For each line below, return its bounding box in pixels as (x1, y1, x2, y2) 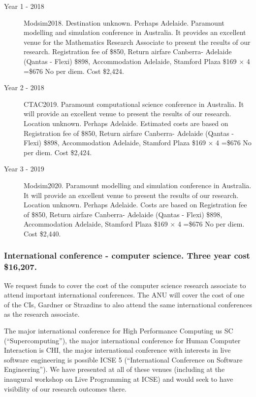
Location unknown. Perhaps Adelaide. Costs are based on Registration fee (24, 199, 247, 210)
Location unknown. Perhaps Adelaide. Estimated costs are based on (24, 118, 228, 128)
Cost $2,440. (24, 228, 61, 238)
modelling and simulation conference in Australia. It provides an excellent (24, 27, 246, 37)
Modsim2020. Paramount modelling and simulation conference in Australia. (24, 180, 252, 190)
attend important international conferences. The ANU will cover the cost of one (4, 290, 245, 300)
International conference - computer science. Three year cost (4, 249, 250, 262)
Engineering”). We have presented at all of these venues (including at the (4, 364, 225, 374)
